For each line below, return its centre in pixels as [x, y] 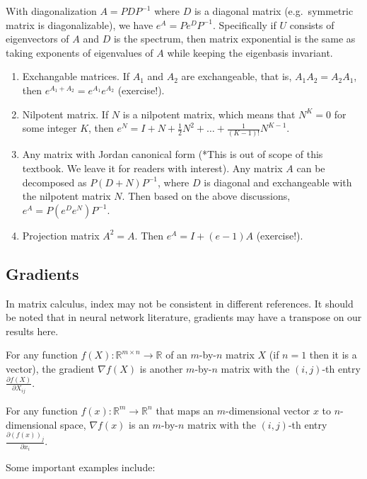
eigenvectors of [37, 39]
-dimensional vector [268, 410]
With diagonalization [51, 11]
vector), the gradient [50, 369]
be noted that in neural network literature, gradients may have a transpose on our [184, 317]
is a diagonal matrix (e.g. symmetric [274, 11]
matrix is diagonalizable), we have [80, 24]
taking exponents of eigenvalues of [80, 52]
